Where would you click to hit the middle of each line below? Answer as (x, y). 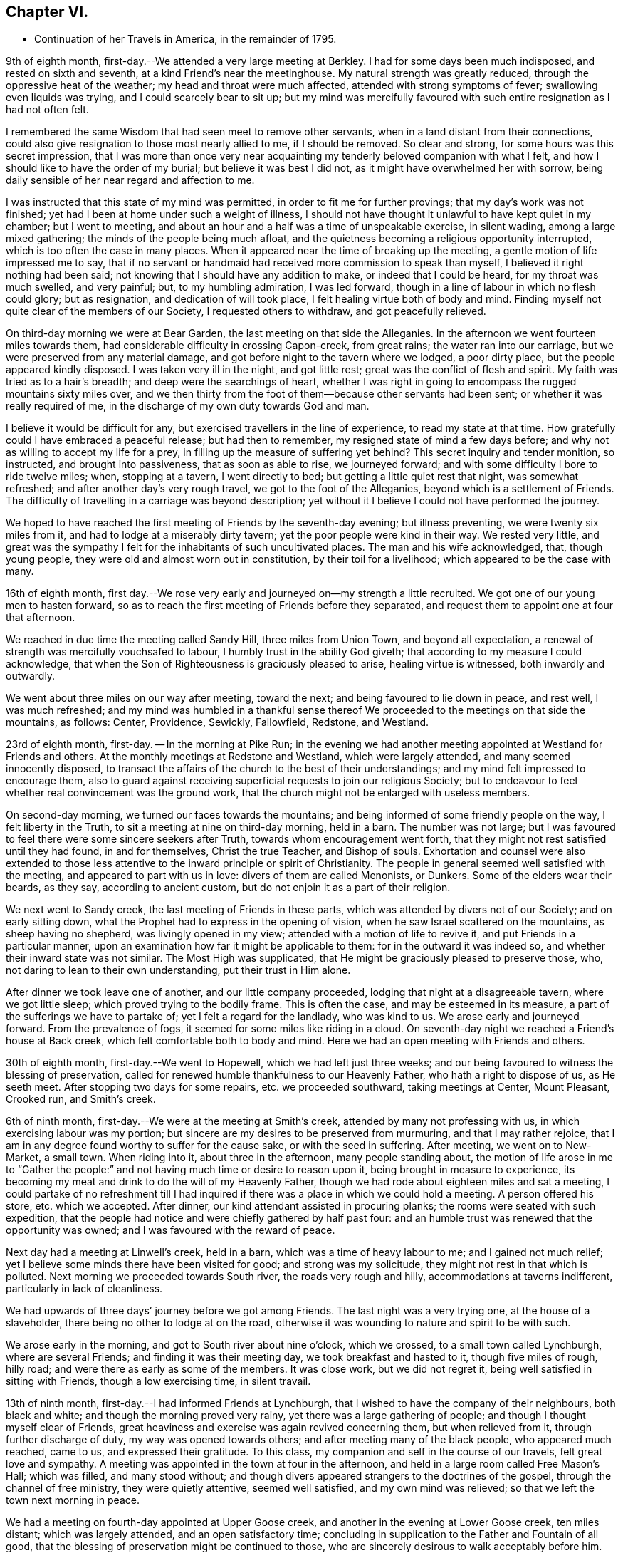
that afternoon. (41, 618)
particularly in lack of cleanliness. (84, 1289)
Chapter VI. (47, 12)
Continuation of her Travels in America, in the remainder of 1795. (185, 39)
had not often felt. (47, 110)
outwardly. (31, 676)
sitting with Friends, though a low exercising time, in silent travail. (158, 1381)
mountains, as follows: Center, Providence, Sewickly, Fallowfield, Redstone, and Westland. (218, 722)
